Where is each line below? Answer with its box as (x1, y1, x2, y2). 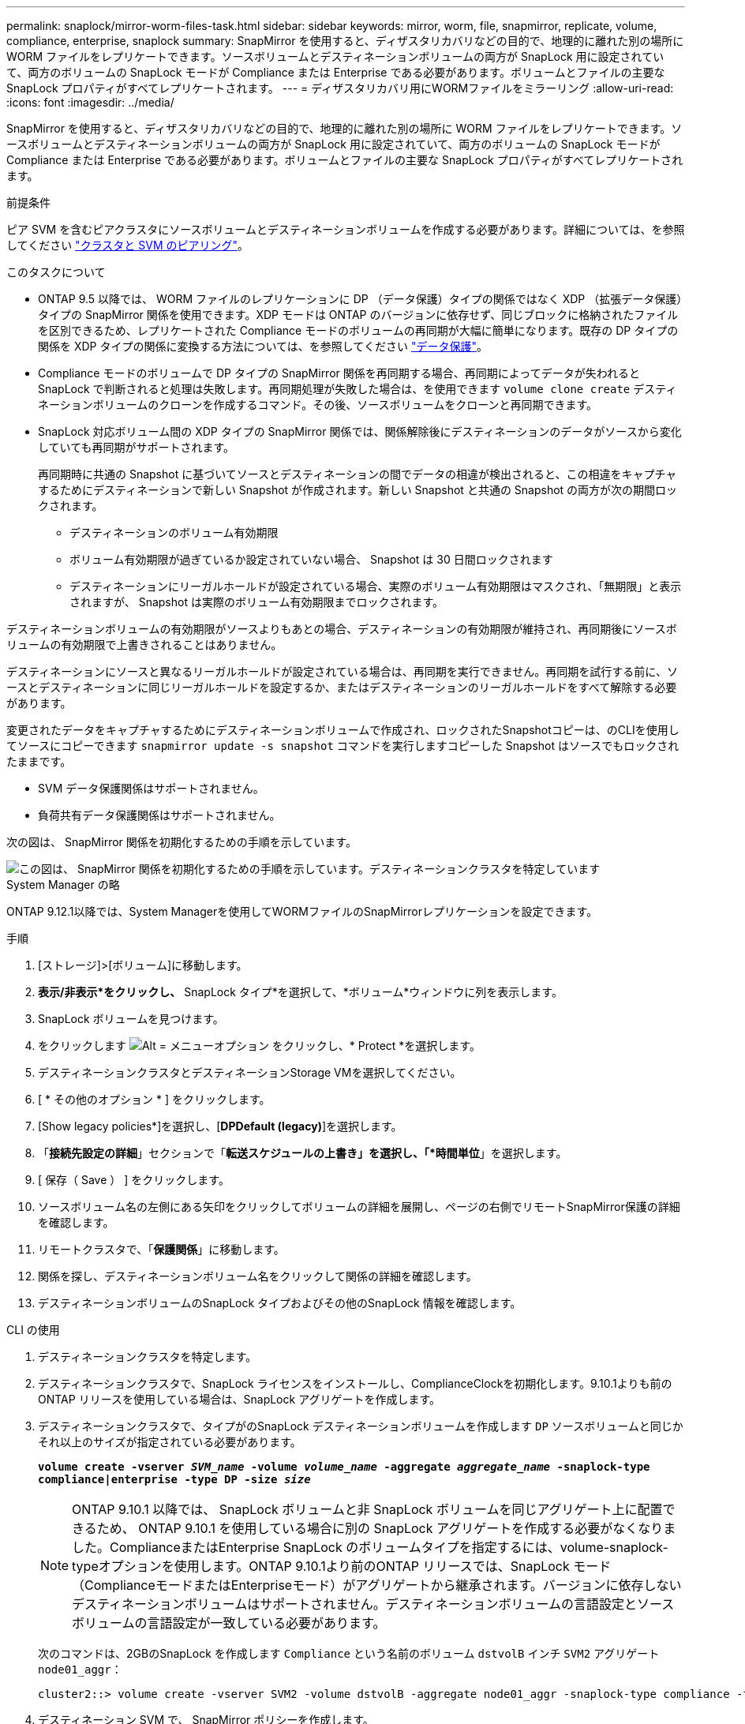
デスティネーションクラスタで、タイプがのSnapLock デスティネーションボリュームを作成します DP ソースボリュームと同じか (38, 1419, 683, 1433)
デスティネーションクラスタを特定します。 (38, 1350, 257, 1363)
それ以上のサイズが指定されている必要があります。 (38, 1435, 301, 1449)
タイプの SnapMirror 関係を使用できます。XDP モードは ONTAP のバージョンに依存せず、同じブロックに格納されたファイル (38, 308, 679, 321)
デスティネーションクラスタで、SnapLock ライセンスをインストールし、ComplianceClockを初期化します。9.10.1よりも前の (38, 1377, 672, 1390)
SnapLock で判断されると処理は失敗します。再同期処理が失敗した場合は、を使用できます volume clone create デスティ (38, 382, 677, 395)
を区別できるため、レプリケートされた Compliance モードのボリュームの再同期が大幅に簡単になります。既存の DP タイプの (38, 324, 679, 337)
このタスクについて (6, 265, 106, 279)
